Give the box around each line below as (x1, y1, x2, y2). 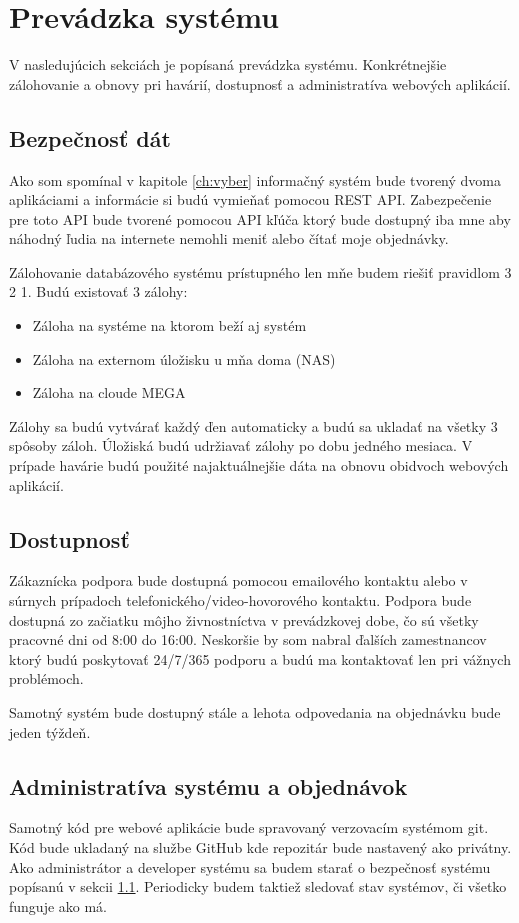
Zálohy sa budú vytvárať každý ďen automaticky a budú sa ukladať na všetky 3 (9, 415, 498, 436)
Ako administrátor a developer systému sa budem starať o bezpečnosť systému (9, 856, 491, 877)
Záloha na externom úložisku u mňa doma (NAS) (32, 348, 336, 369)
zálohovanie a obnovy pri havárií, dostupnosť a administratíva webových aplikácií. (9, 73, 511, 94)
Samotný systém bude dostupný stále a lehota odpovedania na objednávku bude (9, 702, 501, 722)
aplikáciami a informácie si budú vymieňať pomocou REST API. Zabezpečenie (9, 189, 492, 210)
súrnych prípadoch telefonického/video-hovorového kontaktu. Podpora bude (9, 590, 472, 611)
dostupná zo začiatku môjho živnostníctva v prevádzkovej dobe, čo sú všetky (9, 609, 479, 630)
